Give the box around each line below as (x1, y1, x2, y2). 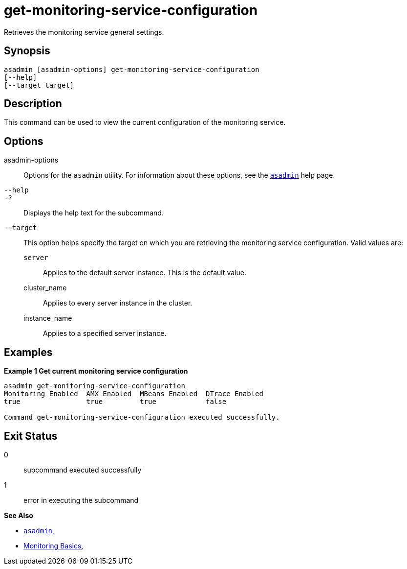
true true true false (4, 398, 227, 406)
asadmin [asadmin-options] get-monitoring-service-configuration (4, 65, 259, 73)
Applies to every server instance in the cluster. (43, 299, 193, 308)
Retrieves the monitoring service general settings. (4, 27, 164, 36)
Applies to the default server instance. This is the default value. (43, 268, 246, 277)
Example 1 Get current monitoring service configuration (4, 367, 188, 376)
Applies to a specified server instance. (43, 329, 167, 338)
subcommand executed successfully (23, 465, 142, 474)
